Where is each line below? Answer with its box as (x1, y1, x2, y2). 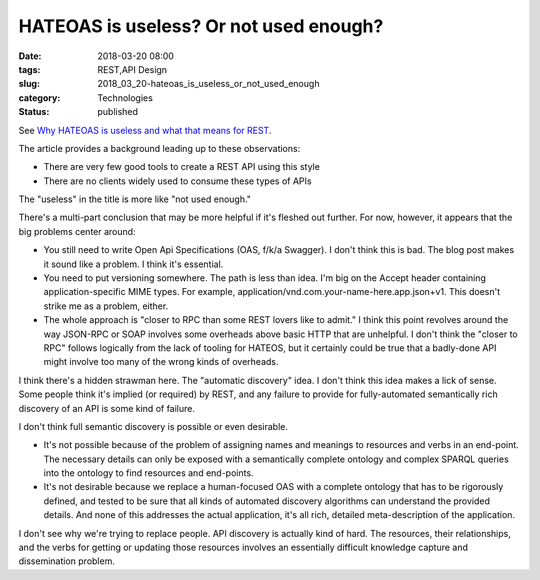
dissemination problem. (18, 555, 115, 567)
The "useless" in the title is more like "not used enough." (18, 193, 252, 205)
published (97, 106, 139, 118)
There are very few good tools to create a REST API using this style (43, 161, 320, 173)
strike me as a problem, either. (43, 300, 169, 312)
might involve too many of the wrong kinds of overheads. (43, 356, 279, 368)
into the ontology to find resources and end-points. (43, 467, 254, 479)
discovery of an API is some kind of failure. (18, 402, 195, 414)
